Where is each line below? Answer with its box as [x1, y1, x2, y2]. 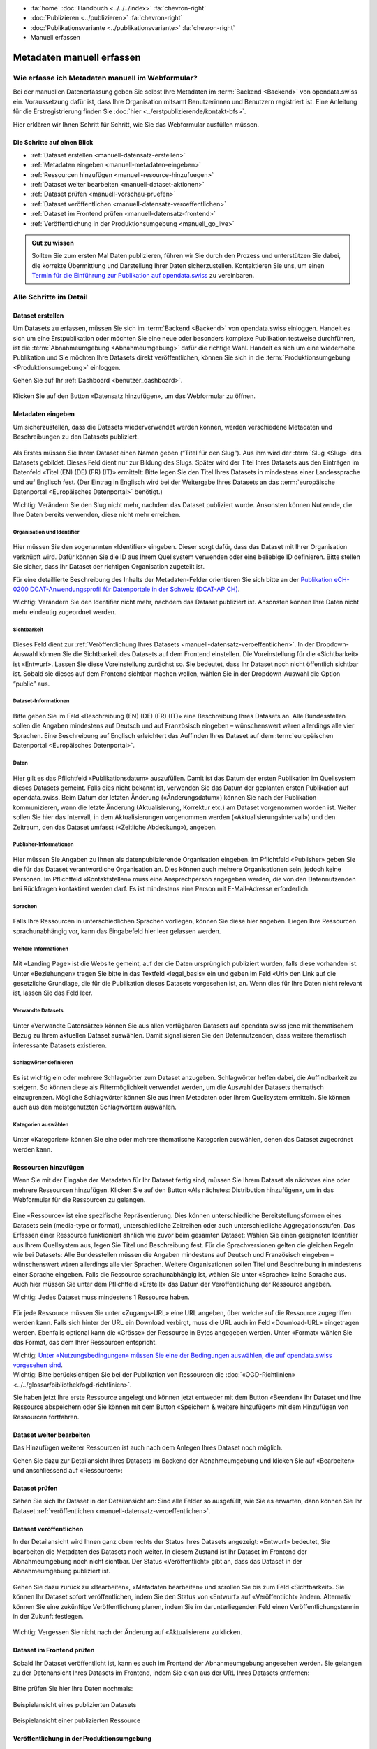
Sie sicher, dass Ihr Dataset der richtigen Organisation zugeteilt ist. [13, 562, 205, 571]
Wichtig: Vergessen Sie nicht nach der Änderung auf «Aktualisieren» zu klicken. [13, 1628, 242, 1636]
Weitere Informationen [13, 945, 69, 952]
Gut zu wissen [31, 239, 75, 248]
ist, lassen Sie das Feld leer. [13, 989, 93, 997]
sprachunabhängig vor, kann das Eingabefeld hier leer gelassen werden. [13, 927, 221, 935]
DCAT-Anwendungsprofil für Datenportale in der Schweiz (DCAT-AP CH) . [29, 585, 240, 593]
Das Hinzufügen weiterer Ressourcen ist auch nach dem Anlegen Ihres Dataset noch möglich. [13, 1443, 283, 1452]
